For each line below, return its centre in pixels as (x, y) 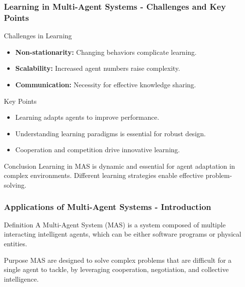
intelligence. (21, 279)
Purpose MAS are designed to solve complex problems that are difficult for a (118, 260)
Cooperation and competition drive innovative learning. (98, 150)
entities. (15, 244)
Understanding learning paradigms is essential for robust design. (110, 133)
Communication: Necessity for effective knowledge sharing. (106, 84)
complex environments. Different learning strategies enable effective (104, 175)
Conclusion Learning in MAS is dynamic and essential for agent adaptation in (120, 166)
